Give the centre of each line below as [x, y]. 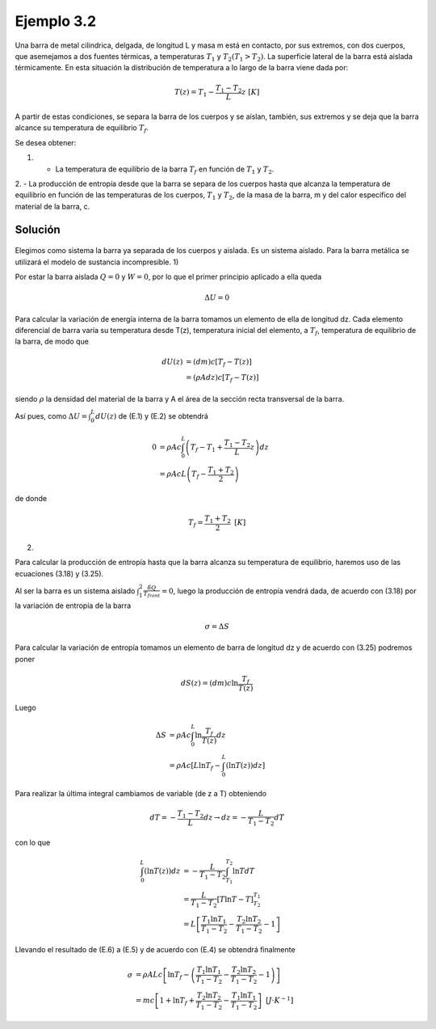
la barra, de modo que [52, 342]
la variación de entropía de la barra [73, 605]
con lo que [33, 842]
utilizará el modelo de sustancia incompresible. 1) [97, 262]
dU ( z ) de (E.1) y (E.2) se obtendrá [152, 416]
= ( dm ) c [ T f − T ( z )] [219, 362]
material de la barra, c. [52, 206]
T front [152, 595]
